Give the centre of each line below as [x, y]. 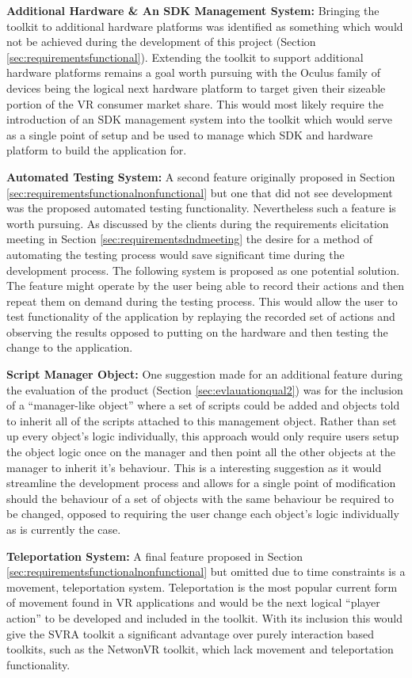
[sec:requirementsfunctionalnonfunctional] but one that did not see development [200, 192]
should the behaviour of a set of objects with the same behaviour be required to [200, 498]
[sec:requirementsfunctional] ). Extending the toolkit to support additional [185, 57]
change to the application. [70, 347]
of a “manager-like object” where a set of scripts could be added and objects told [203, 405]
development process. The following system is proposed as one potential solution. [203, 270]
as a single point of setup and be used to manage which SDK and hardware [190, 134]
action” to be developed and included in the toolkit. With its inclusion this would [205, 617]
